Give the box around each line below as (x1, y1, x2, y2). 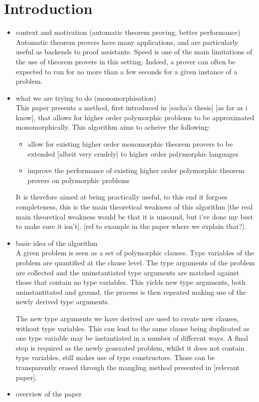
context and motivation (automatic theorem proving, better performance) (15, 27, 241, 37)
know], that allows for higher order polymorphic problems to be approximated (15, 112, 255, 122)
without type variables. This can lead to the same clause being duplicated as (15, 323, 250, 333)
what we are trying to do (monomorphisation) (15, 92, 156, 103)
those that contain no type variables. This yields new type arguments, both (15, 277, 246, 287)
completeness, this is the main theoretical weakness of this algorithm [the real (15, 201, 253, 212)
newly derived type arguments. (15, 296, 110, 307)
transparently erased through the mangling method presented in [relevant (15, 362, 240, 372)
